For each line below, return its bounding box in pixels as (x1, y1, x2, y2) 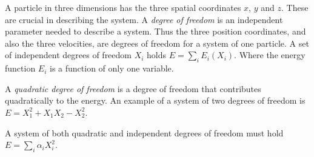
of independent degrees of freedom (5, 48, 132, 61)
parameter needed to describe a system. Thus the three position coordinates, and (5, 25, 306, 38)
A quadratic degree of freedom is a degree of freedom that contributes (5, 82, 261, 95)
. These (281, 1, 309, 13)
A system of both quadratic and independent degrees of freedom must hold (5, 126, 284, 139)
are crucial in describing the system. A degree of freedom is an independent (5, 13, 283, 25)
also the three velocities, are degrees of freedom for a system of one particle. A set (5, 36, 309, 49)
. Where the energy (234, 48, 306, 61)
